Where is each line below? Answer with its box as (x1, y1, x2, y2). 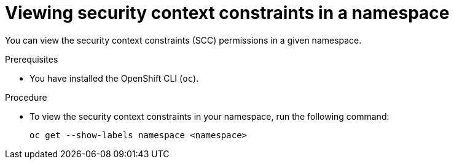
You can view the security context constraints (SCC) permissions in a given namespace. (5, 34, 362, 45)
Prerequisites (5, 53, 58, 64)
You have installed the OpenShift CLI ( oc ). (29, 72, 199, 84)
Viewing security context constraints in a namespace (5, 2, 450, 23)
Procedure (5, 92, 47, 103)
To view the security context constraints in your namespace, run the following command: (29, 111, 389, 122)
